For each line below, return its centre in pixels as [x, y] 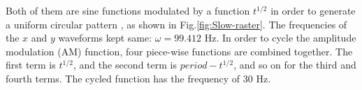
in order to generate [313, 10]
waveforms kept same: [105, 38]
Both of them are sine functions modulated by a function [128, 10]
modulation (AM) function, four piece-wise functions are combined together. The [179, 51]
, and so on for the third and [295, 65]
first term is [31, 65]
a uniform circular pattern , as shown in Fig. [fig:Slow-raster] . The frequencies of [176, 24]
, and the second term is [125, 65]
